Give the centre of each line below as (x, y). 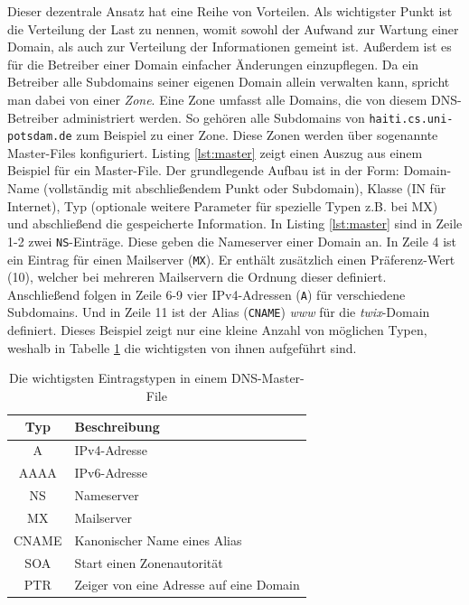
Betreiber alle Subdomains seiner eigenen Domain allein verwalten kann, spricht (229, 82)
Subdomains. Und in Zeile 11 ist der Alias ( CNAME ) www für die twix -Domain (219, 312)
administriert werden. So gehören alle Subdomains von (214, 117)
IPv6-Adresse (111, 473)
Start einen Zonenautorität (149, 562)
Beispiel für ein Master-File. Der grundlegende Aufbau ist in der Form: (203, 170)
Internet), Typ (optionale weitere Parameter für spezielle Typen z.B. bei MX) (223, 205)
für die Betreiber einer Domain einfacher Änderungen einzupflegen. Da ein (213, 64)
